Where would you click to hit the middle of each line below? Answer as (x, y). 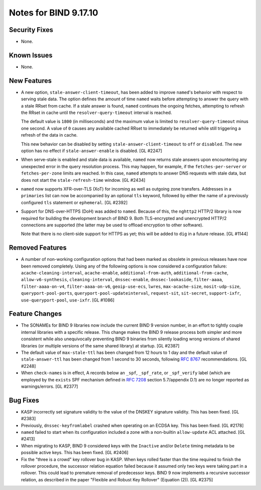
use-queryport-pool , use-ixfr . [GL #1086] (68, 300)
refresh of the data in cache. (49, 135)
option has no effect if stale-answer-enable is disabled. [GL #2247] (92, 151)
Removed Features (38, 248)
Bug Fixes (24, 400)
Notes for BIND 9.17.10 (54, 13)
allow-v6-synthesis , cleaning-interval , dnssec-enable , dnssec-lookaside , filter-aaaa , (122, 280)
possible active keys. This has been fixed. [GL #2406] (75, 453)
